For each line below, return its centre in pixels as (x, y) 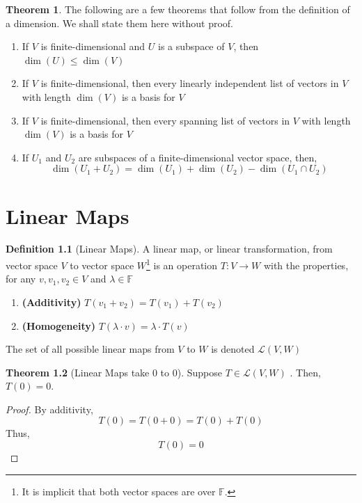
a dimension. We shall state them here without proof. (119, 23)
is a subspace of (191, 46)
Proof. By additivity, (49, 409)
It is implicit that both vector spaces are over (119, 491)
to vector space (102, 265)
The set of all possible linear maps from (90, 349)
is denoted (233, 349)
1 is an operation (182, 264)
